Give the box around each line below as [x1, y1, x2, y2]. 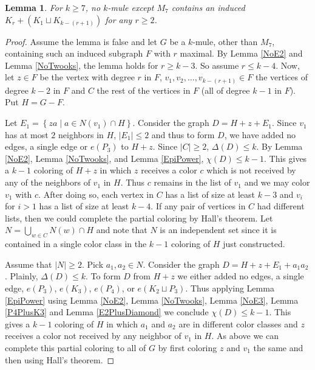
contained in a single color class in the [5, 237, 147, 250]
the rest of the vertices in [97, 83, 191, 96]
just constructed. [223, 237, 285, 250]
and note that [96, 223, 147, 236]
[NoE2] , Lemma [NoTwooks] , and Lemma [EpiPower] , [5, 152, 204, 164]
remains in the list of [154, 176, 231, 189]
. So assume [195, 58, 239, 71]
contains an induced [171, 1, 245, 13]
